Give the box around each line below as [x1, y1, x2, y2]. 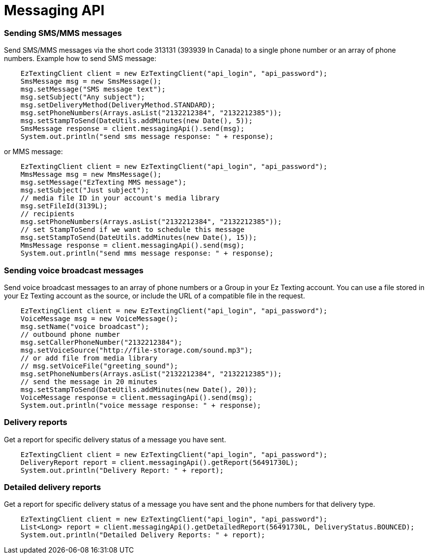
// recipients [20, 210, 75, 218]
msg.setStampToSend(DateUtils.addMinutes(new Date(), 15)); [20, 233, 257, 242]
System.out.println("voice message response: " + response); [20, 401, 261, 409]
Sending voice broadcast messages [4, 265, 144, 275]
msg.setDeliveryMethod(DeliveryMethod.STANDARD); [20, 101, 215, 109]
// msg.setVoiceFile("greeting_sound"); [20, 361, 179, 370]
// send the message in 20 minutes [20, 377, 157, 386]
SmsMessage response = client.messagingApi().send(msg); [20, 125, 245, 133]
